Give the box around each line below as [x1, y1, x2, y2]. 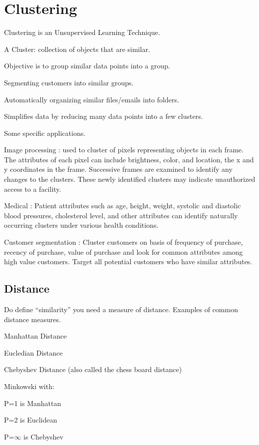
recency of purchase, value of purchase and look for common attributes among [4, 246, 243, 257]
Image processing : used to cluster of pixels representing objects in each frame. [4, 144, 244, 155]
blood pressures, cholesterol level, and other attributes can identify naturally [4, 210, 238, 220]
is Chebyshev [23, 431, 63, 442]
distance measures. [4, 314, 61, 324]
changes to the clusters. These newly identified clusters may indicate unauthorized [4, 174, 256, 184]
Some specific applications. [4, 127, 86, 138]
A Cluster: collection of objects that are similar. [4, 43, 150, 54]
